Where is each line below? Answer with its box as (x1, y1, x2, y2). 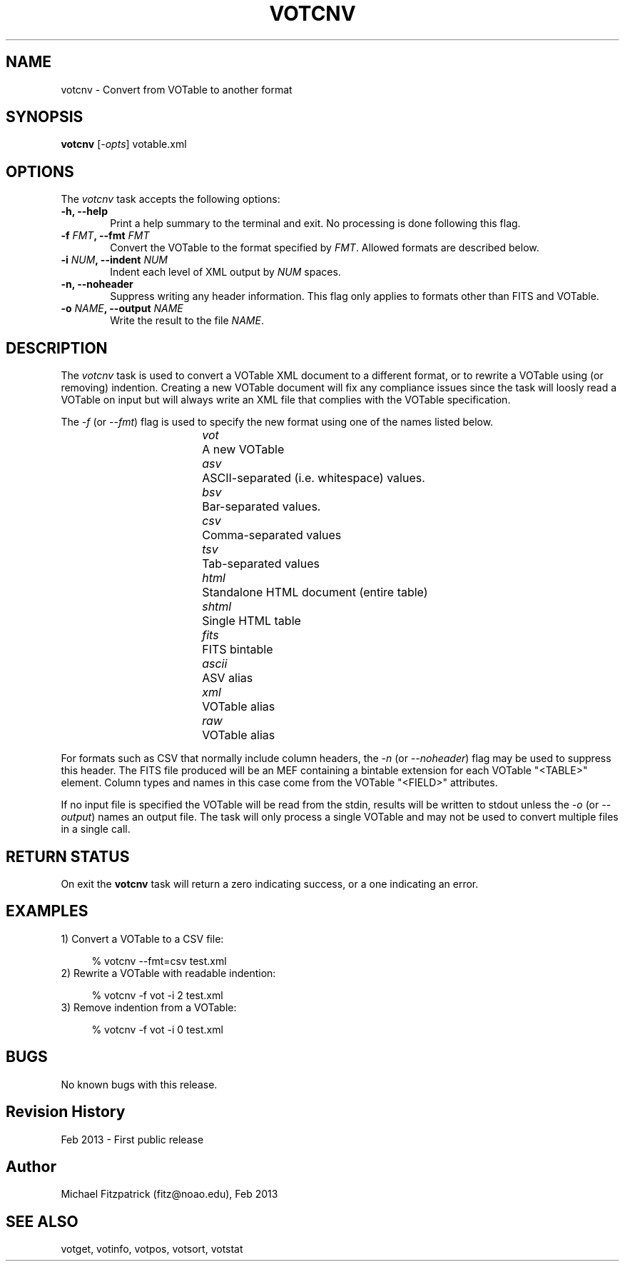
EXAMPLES (6, 902, 88, 921)
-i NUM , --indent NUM (61, 254, 168, 266)
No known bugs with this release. (61, 1078, 218, 1091)
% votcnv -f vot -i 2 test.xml (91, 988, 223, 1001)
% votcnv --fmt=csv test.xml (91, 954, 227, 967)
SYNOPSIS (6, 108, 83, 126)
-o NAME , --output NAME (61, 302, 183, 315)
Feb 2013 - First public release (61, 1133, 204, 1146)
